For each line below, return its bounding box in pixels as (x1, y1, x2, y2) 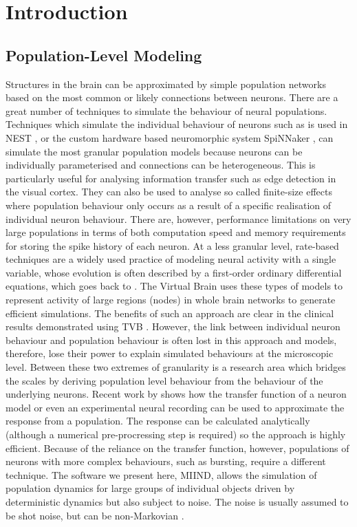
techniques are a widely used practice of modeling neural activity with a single (6, 252, 336, 266)
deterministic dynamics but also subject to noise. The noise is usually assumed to (6, 494, 349, 508)
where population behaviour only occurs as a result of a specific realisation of (6, 197, 332, 212)
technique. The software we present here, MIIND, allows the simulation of (6, 467, 317, 482)
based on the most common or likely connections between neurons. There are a (6, 90, 338, 105)
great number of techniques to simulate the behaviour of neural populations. (6, 103, 327, 118)
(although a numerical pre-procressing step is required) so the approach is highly (6, 427, 346, 442)
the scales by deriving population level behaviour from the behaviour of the (6, 373, 323, 387)
